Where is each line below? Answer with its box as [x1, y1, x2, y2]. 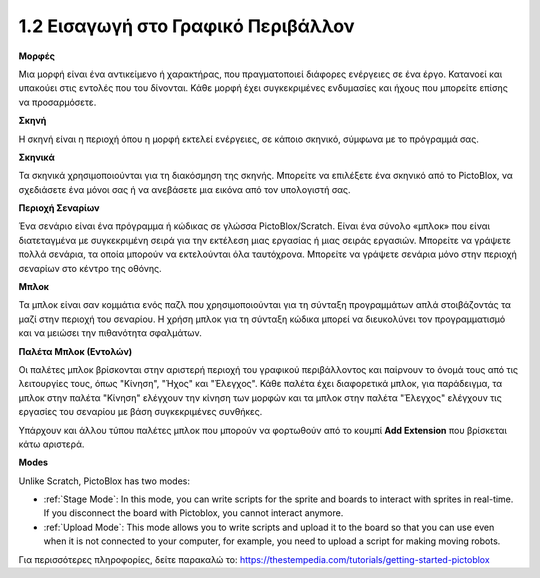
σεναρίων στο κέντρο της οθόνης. [18, 262, 162, 274]
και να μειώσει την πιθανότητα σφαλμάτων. [18, 327, 202, 339]
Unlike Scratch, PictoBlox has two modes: [18, 475, 190, 487]
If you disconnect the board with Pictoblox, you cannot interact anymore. [43, 507, 344, 519]
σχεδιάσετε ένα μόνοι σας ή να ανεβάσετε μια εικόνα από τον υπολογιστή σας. [18, 183, 351, 195]
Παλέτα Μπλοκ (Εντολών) [18, 345, 133, 357]
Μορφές [18, 50, 55, 62]
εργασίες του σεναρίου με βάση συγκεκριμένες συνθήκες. [18, 406, 263, 418]
